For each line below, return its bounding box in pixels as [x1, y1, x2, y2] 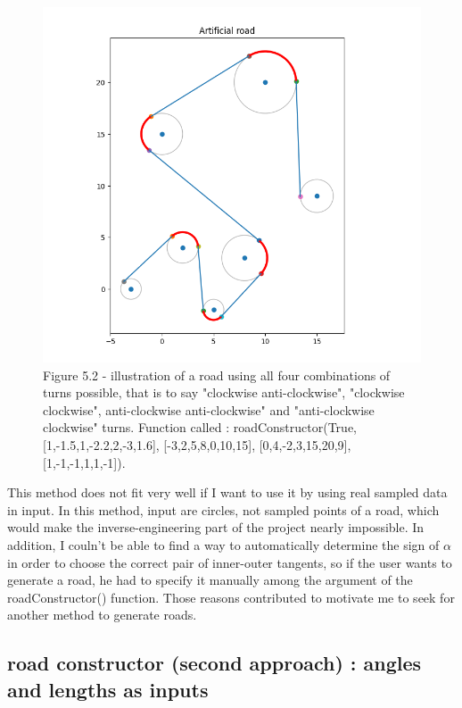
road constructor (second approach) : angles [7, 649, 422, 677]
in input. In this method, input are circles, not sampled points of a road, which [7, 500, 440, 519]
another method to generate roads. [7, 605, 197, 624]
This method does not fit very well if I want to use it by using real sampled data [7, 483, 448, 502]
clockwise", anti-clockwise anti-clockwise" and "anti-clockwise [43, 400, 375, 419]
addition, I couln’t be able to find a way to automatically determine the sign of [7, 536, 440, 554]
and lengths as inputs [7, 675, 209, 703]
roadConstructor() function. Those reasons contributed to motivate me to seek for [7, 587, 455, 606]
